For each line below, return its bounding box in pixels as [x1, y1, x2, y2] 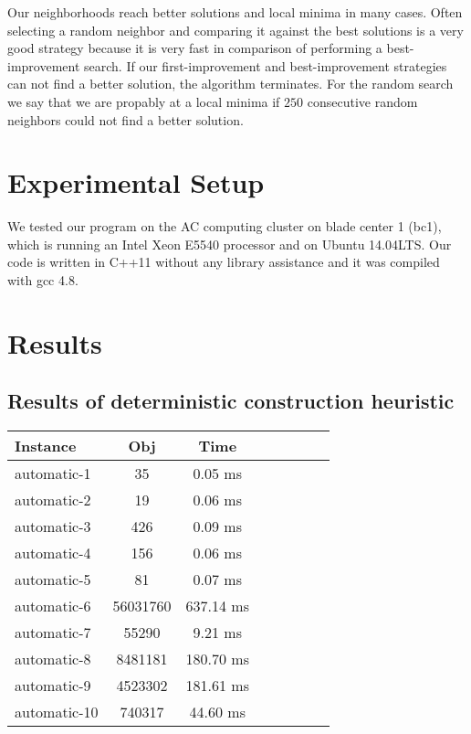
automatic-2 [15, 489, 91, 511]
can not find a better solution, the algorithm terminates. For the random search [7, 74, 454, 93]
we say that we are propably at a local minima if [7, 91, 280, 111]
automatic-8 [15, 648, 91, 670]
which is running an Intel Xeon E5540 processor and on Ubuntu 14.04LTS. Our [7, 234, 452, 253]
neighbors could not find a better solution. [7, 110, 244, 129]
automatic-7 [15, 622, 91, 644]
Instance [15, 435, 77, 457]
